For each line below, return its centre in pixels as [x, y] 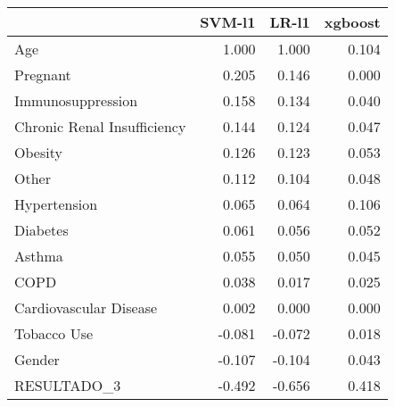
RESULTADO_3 [68, 385]
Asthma [39, 256]
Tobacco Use [54, 333]
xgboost [352, 22]
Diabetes [41, 230]
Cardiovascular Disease [86, 307]
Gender [37, 359]
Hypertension [56, 204]
